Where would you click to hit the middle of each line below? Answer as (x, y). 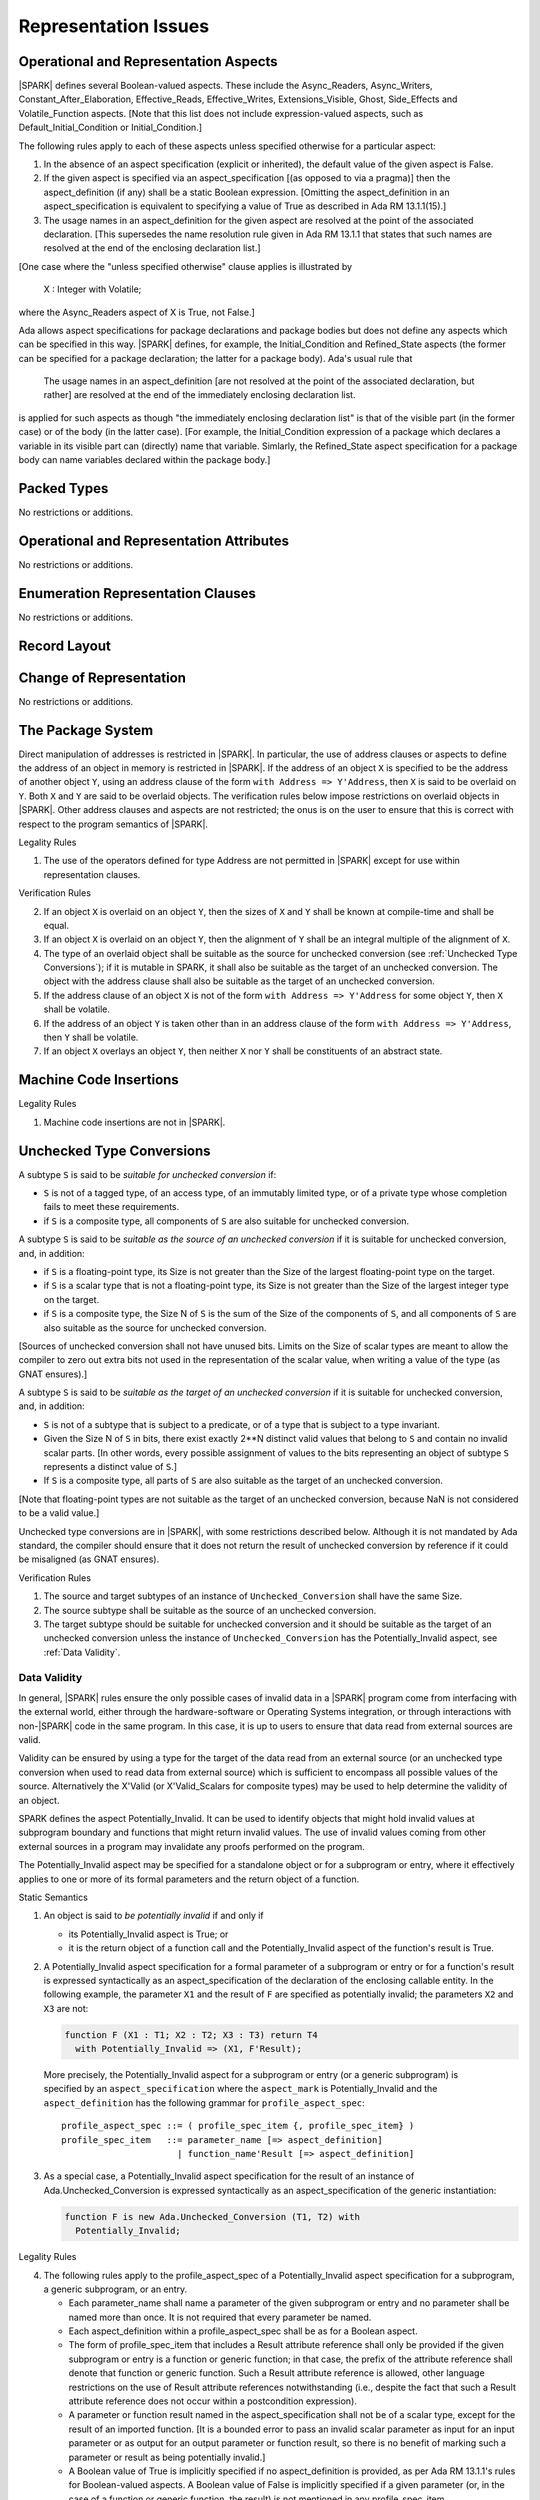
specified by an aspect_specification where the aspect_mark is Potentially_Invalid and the (240, 2089)
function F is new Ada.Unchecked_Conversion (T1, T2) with (212, 2216)
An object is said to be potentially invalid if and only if (153, 1916)
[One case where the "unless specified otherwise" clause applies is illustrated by (185, 266)
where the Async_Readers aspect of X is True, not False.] (136, 312)
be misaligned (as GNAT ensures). (89, 1559)
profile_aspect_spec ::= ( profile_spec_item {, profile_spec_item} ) (238, 2126)
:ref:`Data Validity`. (82, 1652)
